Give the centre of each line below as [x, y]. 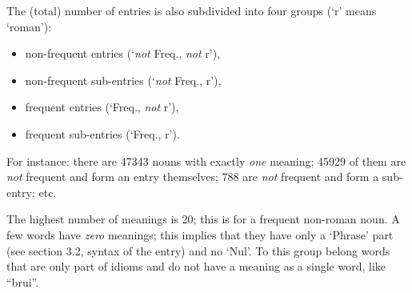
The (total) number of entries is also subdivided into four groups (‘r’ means [192, 10]
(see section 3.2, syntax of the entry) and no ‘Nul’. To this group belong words [198, 250]
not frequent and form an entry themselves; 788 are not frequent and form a [193, 177]
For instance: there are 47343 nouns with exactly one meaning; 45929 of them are [206, 161]
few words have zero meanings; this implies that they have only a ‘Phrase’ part [200, 234]
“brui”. [23, 281]
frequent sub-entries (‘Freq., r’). [102, 133]
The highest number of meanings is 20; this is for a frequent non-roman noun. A [203, 219]
